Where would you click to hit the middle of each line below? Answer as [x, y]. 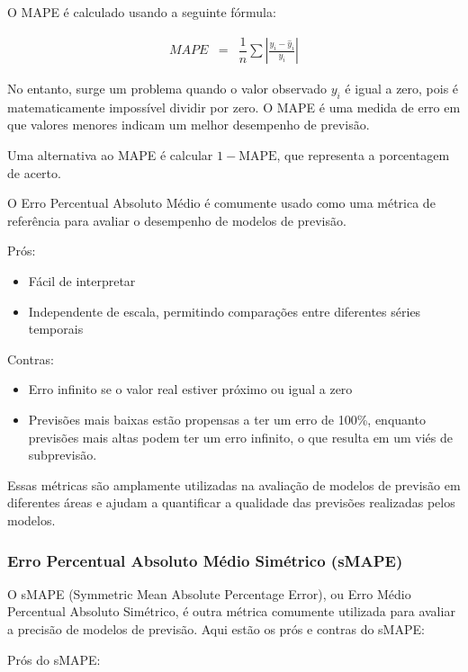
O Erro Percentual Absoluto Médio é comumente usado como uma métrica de [221, 203]
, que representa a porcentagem [363, 155]
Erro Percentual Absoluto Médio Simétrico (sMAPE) [205, 560]
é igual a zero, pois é [402, 89]
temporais [56, 329]
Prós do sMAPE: [54, 659]
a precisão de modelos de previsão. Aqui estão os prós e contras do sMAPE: [216, 628]
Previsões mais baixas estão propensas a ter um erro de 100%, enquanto [227, 420]
